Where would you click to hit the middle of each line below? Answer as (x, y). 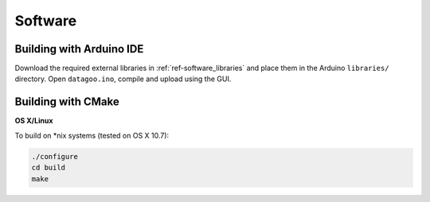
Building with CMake (67, 102)
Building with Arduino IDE (79, 49)
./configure (55, 156)
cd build (49, 168)
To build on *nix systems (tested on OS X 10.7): (92, 135)
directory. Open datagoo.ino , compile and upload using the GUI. (123, 79)
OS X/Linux (34, 121)
